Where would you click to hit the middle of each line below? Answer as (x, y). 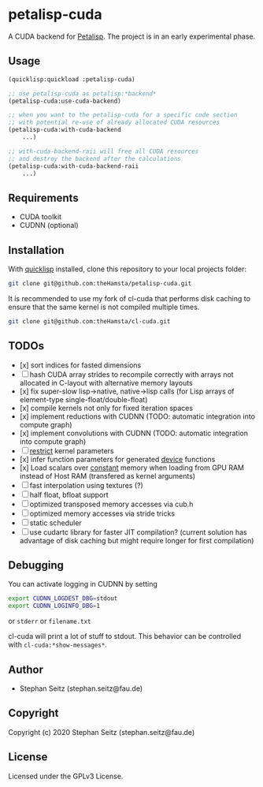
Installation (36, 250)
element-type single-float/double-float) (83, 399)
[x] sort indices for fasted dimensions (80, 365)
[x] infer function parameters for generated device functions (117, 459)
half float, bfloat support (69, 494)
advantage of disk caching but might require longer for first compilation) (137, 540)
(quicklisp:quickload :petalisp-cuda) (72, 79)
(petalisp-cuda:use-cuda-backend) (65, 101)
